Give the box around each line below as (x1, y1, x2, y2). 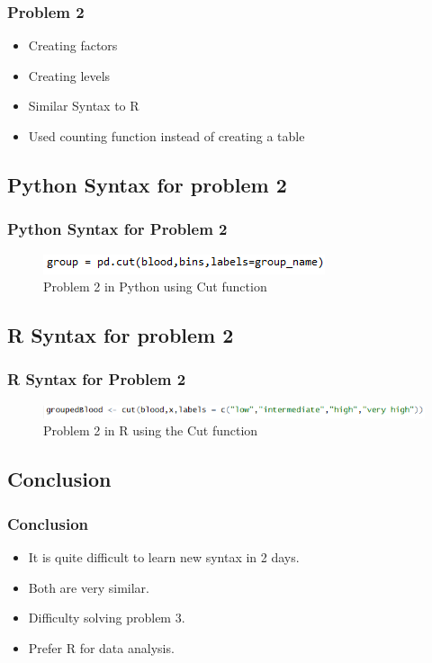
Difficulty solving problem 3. (28, 608, 185, 627)
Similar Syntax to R (28, 96, 139, 115)
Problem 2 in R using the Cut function (43, 421, 258, 440)
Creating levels (28, 66, 111, 85)
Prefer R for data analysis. (28, 638, 175, 657)
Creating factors (28, 36, 118, 55)
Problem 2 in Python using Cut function (43, 277, 267, 296)
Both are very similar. (28, 578, 149, 596)
